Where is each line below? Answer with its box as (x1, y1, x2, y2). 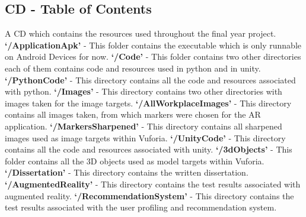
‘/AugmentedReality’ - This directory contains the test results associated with (5, 177, 301, 190)
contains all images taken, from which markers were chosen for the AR (5, 108, 261, 121)
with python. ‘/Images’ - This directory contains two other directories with (5, 85, 282, 98)
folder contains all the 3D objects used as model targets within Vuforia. (5, 154, 264, 167)
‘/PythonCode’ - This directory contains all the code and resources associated (5, 73, 296, 86)
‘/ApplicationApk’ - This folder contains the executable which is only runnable (5, 38, 301, 51)
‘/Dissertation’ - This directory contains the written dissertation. (5, 166, 248, 179)
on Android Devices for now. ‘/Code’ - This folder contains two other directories (5, 50, 301, 63)
